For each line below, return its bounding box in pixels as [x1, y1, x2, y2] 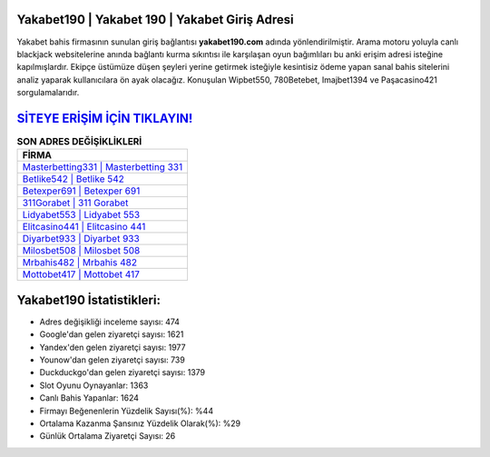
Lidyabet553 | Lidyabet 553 [22, 209, 141, 222]
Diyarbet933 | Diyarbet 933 [22, 233, 140, 245]
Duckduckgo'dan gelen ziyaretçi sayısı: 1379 [39, 367, 206, 378]
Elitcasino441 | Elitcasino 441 [22, 221, 146, 233]
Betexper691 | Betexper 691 [22, 184, 141, 197]
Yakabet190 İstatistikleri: [16, 292, 161, 308]
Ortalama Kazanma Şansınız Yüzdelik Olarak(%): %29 [39, 418, 240, 429]
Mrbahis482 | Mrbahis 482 [22, 256, 138, 269]
